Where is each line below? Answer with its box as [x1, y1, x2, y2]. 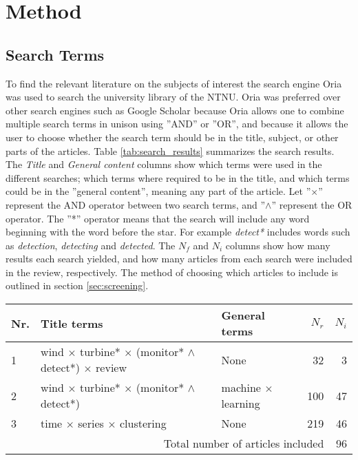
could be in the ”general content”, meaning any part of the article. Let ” [6, 184, 311, 198]
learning [221, 395, 260, 412]
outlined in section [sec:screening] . [6, 278, 149, 293]
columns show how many [225, 238, 330, 252]
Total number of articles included [163, 435, 324, 452]
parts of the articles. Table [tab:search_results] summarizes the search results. [6, 143, 335, 158]
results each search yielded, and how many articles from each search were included [6, 251, 352, 266]
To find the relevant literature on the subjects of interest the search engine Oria [6, 76, 342, 90]
